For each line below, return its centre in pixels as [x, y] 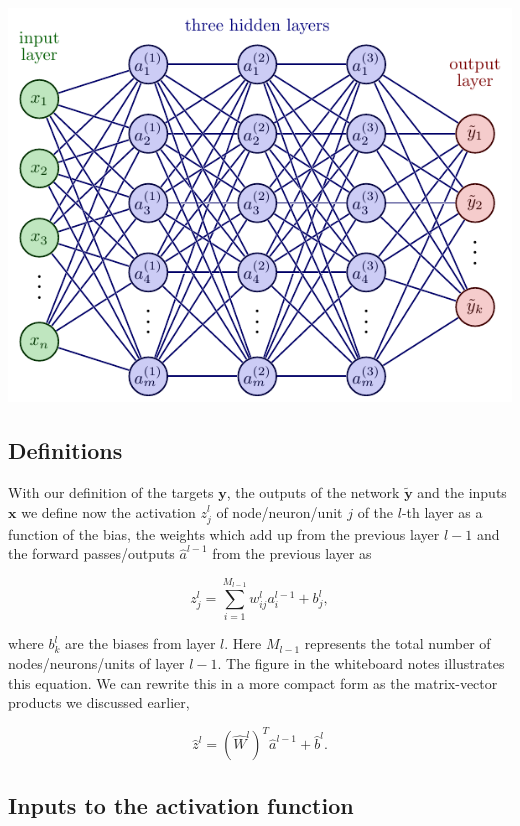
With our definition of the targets [111, 491]
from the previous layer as [292, 553]
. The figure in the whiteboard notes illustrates [361, 663]
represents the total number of [397, 643]
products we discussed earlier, [99, 702]
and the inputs [462, 491]
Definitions [65, 450]
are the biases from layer [140, 643]
